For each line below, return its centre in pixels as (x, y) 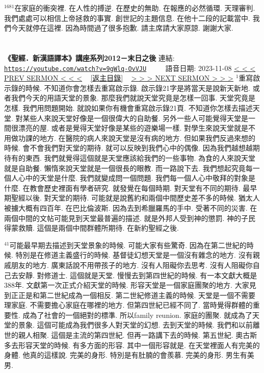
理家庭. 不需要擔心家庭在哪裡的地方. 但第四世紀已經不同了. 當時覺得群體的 (128, 305)
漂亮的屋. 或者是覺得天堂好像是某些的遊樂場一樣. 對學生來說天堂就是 (133, 128)
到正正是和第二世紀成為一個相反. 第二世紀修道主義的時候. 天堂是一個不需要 (130, 295)
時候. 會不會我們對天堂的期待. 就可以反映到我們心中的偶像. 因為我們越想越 (128, 148)
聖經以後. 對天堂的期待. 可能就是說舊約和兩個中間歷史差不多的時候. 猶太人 (135, 198)
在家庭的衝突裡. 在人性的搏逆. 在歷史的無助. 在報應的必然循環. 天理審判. (135, 8)
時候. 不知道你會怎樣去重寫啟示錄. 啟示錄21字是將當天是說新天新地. (138, 88)
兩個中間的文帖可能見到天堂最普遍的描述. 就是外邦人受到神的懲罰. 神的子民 (130, 218)
